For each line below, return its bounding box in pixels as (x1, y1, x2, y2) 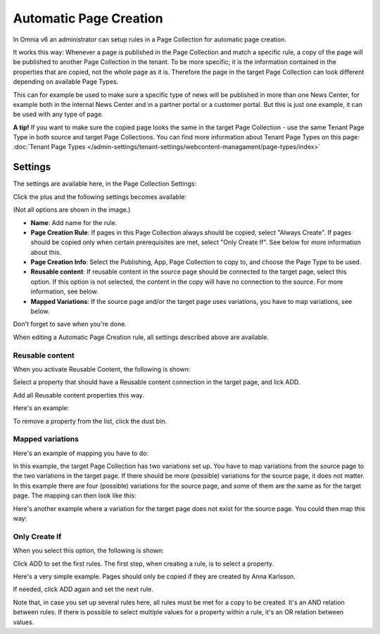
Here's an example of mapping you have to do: (13, 449, 149, 457)
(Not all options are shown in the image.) (13, 205, 131, 214)
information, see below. (30, 287, 99, 296)
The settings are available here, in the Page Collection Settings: (13, 179, 197, 188)
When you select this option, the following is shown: (13, 546, 165, 555)
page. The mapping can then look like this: (13, 491, 137, 500)
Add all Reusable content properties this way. (13, 391, 144, 399)
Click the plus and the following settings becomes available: (13, 192, 186, 201)
